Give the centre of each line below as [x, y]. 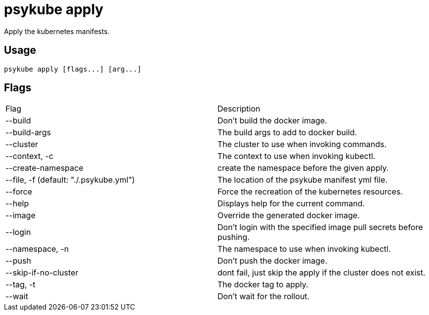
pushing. [234, 237]
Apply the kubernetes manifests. [57, 31]
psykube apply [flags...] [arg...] [73, 69]
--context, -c [29, 156]
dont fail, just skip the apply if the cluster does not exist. [322, 273]
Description [239, 109]
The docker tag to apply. [263, 285]
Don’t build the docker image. [272, 121]
